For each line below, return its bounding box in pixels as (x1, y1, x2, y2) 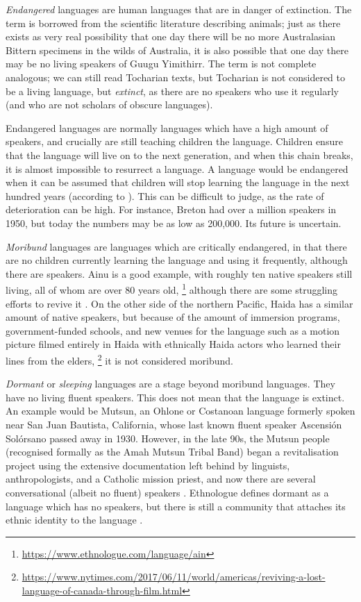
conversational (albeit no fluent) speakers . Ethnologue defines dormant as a (6, 485, 329, 499)
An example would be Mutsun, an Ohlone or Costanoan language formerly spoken (6, 403, 355, 418)
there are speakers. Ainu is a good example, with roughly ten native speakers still (6, 266, 353, 281)
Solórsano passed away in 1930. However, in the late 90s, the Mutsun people (6, 430, 330, 445)
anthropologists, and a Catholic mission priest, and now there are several (6, 471, 316, 486)
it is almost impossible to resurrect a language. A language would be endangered (6, 161, 349, 176)
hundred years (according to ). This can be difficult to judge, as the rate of (6, 188, 324, 203)
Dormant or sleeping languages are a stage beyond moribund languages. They (6, 376, 335, 391)
